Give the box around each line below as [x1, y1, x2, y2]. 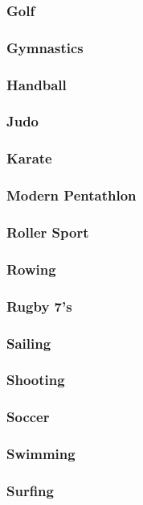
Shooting [6, 370, 65, 390]
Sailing [6, 333, 51, 353]
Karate [6, 148, 52, 168]
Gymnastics [6, 37, 84, 57]
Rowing [6, 259, 56, 279]
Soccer [6, 407, 50, 427]
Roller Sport [6, 221, 89, 242]
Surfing [6, 480, 54, 500]
